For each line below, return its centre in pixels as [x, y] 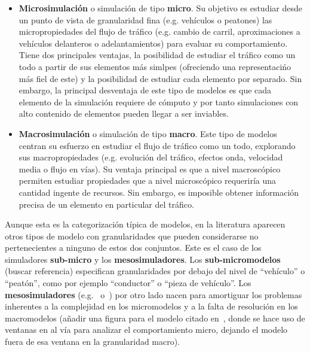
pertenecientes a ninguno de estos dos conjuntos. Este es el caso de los [133, 248]
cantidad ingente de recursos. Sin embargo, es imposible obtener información [159, 192]
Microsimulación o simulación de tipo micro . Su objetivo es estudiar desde [160, 8]
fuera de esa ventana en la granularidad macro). [93, 342]
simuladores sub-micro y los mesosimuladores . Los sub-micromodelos [143, 259]
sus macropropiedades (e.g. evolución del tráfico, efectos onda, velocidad [151, 157]
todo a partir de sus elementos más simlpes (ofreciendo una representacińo [155, 66]
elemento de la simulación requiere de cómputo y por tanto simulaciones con [159, 101]
